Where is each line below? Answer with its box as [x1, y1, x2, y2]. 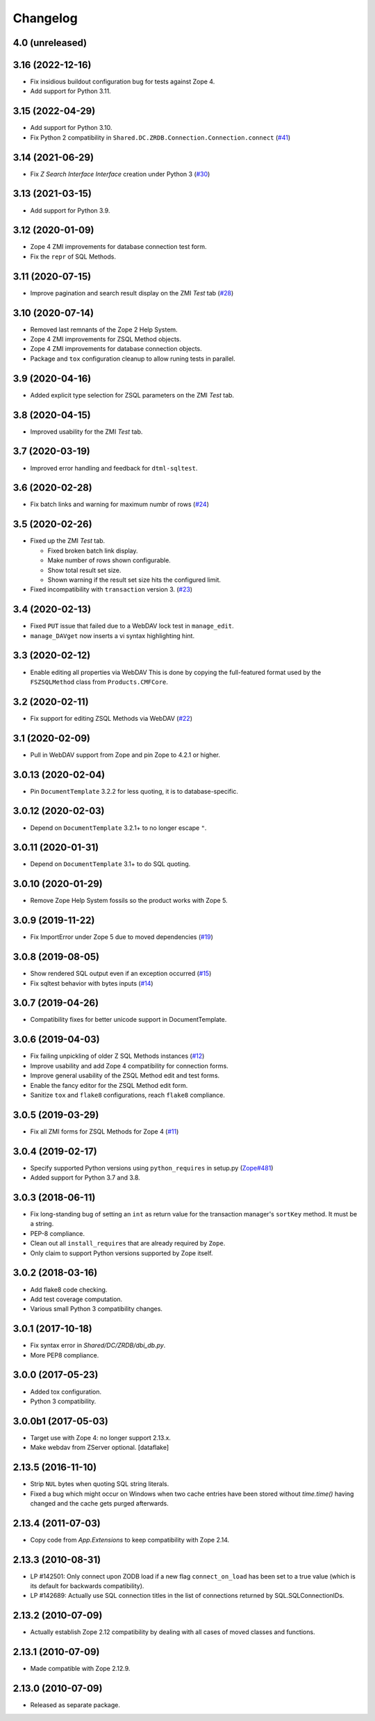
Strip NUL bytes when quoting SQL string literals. [30, 1480, 169, 1488]
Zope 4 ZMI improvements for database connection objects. [30, 345, 203, 353]
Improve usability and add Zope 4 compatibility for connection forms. [30, 1061, 228, 1070]
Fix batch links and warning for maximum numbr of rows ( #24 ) [30, 500, 210, 509]
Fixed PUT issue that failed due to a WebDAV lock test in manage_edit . [30, 622, 234, 630]
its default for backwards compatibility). [30, 1582, 144, 1590]
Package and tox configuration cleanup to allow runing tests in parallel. [30, 354, 235, 363]
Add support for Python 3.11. [30, 87, 111, 95]
